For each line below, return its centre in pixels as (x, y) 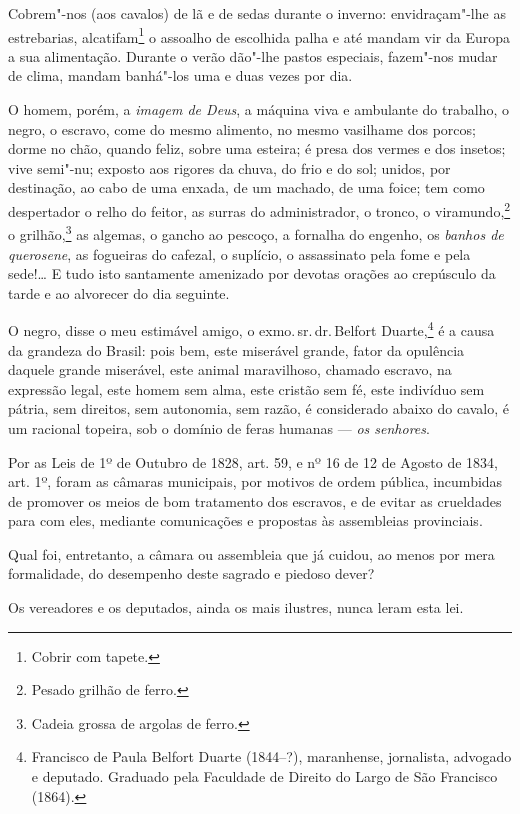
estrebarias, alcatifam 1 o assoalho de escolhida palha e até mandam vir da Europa (259, 35)
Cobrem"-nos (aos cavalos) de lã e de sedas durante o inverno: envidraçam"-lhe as (257, 13)
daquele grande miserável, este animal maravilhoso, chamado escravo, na (230, 369)
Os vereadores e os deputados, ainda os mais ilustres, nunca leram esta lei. (236, 607)
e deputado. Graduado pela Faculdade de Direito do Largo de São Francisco (264, 776)
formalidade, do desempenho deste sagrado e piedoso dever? (191, 573)
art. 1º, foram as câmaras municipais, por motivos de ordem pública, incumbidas (255, 481)
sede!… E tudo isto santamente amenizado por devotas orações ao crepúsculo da (252, 273)
